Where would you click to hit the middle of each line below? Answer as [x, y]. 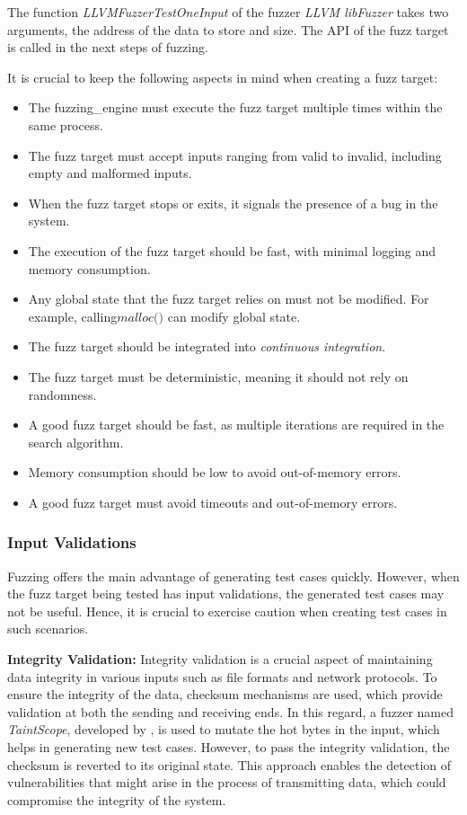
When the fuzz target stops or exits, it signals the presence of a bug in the [233, 203]
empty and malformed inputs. [110, 173]
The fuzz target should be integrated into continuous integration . [207, 346]
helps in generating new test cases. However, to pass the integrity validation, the [229, 747]
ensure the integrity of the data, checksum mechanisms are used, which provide [225, 694]
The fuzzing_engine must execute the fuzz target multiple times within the [235, 107]
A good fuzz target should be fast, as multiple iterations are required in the [236, 425]
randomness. [62, 394]
